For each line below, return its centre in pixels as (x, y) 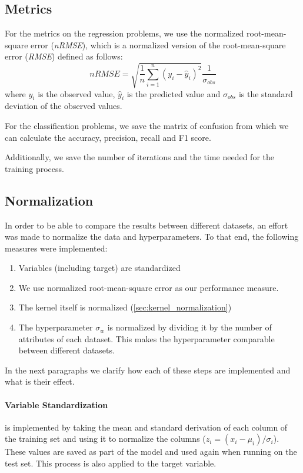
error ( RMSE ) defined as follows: (64, 56)
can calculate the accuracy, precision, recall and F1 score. (108, 137)
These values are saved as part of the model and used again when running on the (151, 451)
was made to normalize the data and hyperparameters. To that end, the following (152, 236)
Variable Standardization (56, 404)
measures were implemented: (56, 248)
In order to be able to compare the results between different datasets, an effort (146, 225)
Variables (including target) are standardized (99, 268)
